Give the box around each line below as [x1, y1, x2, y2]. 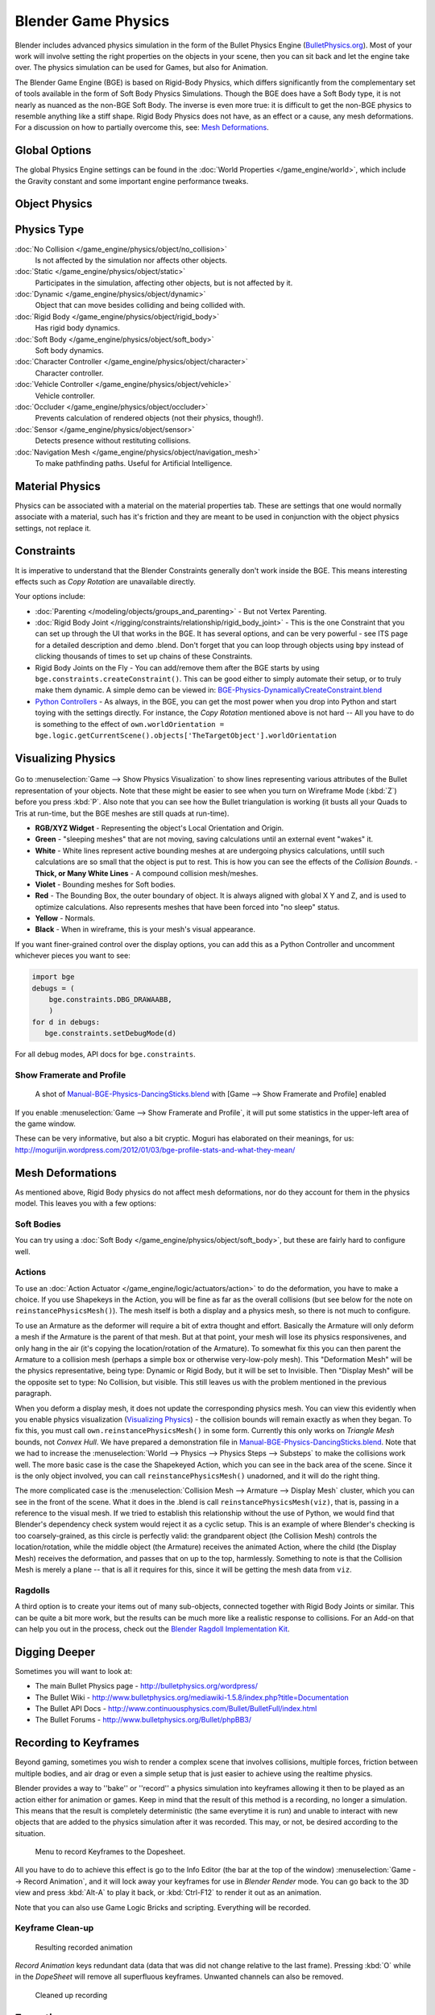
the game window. [14, 1119, 77, 1128]
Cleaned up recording [35, 1990, 108, 2000]
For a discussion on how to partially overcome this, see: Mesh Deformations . [14, 123, 269, 132]
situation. [14, 1828, 46, 1838]
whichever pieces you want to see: [14, 951, 130, 961]
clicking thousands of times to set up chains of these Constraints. [35, 651, 253, 661]
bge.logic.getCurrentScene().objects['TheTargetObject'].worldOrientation [35, 730, 338, 740]
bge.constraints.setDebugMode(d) [44, 1028, 177, 1038]
